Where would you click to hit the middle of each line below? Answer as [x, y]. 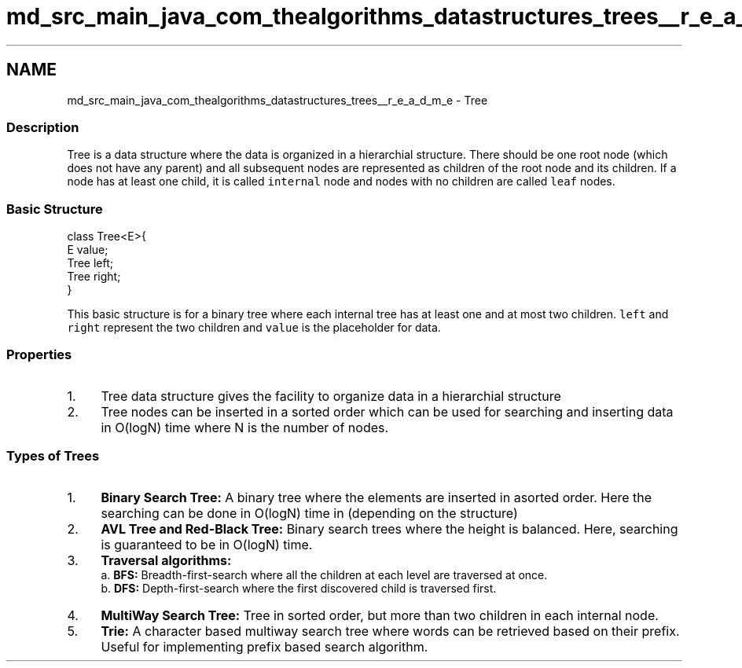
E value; [88, 250]
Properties [39, 355]
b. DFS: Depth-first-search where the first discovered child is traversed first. [299, 588]
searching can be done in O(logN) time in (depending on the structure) [309, 513]
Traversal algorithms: [166, 560]
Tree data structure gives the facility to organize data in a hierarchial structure [331, 396]
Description [43, 127]
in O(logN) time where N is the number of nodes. [245, 427]
